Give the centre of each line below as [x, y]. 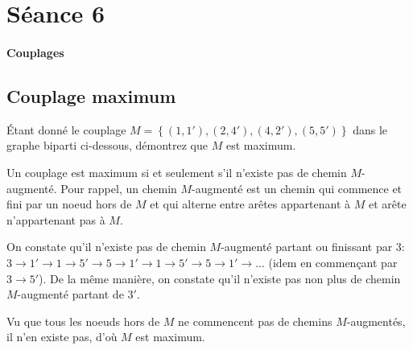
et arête [387, 204]
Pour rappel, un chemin [119, 188]
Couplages [35, 52]
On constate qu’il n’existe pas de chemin [106, 247]
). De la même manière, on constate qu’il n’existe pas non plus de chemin [220, 278]
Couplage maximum [91, 95]
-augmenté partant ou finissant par [307, 247]
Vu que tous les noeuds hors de [83, 321]
